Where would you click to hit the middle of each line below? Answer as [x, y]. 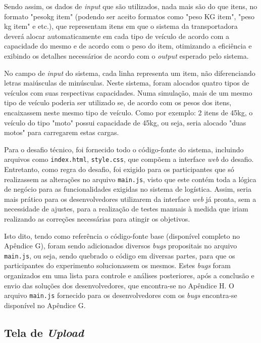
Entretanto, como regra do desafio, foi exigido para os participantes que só [119, 169]
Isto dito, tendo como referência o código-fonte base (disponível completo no [122, 235]
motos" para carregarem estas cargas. [62, 132]
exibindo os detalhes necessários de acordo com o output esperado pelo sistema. [126, 55]
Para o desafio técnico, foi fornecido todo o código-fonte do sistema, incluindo [124, 149]
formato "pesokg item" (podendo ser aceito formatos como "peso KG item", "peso [129, 16]
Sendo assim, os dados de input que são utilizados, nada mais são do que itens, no [131, 6]
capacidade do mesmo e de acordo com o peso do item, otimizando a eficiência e [128, 46]
